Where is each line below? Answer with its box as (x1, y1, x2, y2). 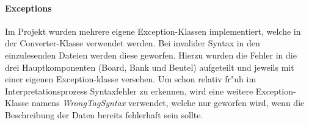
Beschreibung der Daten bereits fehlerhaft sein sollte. (5, 108, 203, 121)
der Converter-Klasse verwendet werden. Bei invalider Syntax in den (5, 37, 260, 49)
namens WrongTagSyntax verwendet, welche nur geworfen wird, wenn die (31, 96, 305, 109)
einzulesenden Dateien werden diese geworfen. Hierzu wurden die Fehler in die (5, 48, 297, 61)
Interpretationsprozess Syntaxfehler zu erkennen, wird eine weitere (5, 84, 253, 97)
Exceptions (5, 1, 52, 14)
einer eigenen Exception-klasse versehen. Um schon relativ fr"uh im (5, 73, 256, 85)
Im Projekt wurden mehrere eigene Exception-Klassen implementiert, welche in (5, 24, 301, 37)
